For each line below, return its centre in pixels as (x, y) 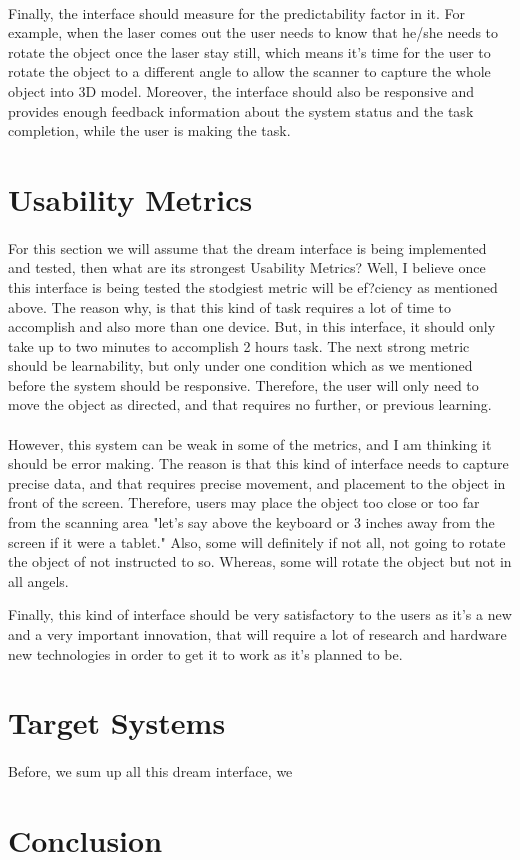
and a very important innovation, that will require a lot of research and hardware (257, 634)
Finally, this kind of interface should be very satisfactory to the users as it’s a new (260, 614)
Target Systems (117, 722)
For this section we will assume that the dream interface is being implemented (247, 247)
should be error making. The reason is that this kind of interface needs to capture (258, 463)
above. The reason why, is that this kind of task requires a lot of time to (230, 306)
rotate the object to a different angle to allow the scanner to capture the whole (249, 71)
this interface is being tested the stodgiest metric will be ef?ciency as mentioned (253, 286)
